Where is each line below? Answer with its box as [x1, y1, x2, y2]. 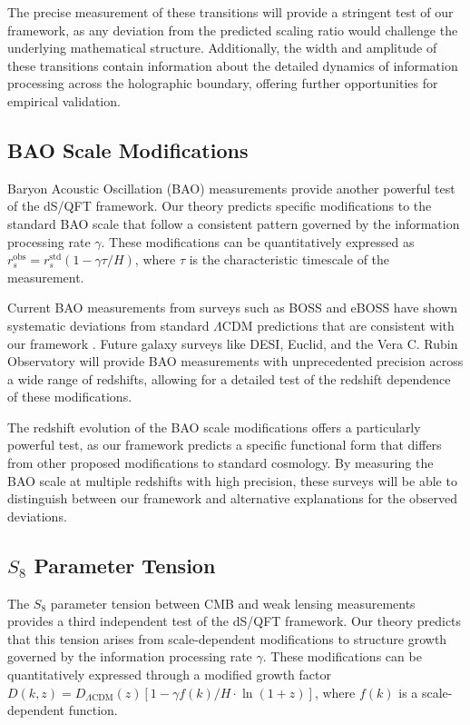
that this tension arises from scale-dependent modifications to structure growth [7, 629, 447, 648]
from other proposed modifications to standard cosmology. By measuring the [7, 453, 434, 472]
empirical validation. [7, 91, 121, 110]
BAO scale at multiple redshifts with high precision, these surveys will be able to [7, 471, 457, 490]
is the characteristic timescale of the [189, 250, 390, 269]
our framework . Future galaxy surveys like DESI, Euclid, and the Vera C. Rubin [7, 333, 458, 353]
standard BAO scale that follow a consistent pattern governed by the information [7, 214, 460, 233]
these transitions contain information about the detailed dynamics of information [7, 55, 458, 74]
